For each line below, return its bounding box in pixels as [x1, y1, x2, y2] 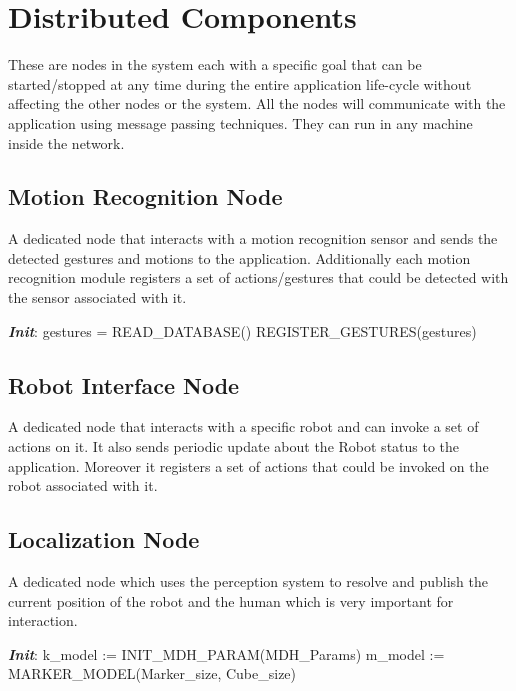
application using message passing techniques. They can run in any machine [8, 112, 473, 133]
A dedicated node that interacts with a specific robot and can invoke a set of [8, 416, 479, 437]
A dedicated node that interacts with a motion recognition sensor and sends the [8, 228, 498, 249]
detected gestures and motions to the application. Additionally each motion [8, 247, 471, 268]
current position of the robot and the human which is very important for [8, 590, 454, 611]
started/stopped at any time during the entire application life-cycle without [8, 73, 472, 94]
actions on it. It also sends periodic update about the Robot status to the [8, 436, 460, 457]
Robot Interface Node [8, 369, 240, 400]
